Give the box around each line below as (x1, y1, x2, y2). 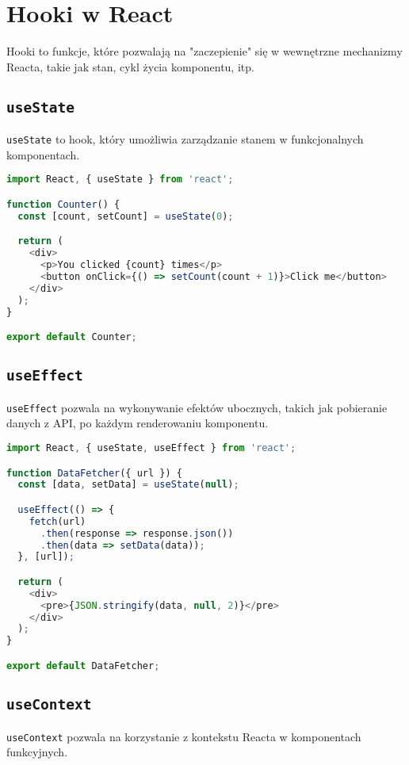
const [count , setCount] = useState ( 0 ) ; (17, 210, 234, 222)
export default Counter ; (6, 331, 137, 343)
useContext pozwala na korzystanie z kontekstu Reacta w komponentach (6, 728, 361, 744)
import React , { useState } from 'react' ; (6, 174, 234, 186)
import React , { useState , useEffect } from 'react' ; (6, 442, 296, 453)
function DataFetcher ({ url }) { (6, 467, 182, 479)
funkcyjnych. (6, 744, 68, 760)
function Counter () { (6, 198, 120, 210)
